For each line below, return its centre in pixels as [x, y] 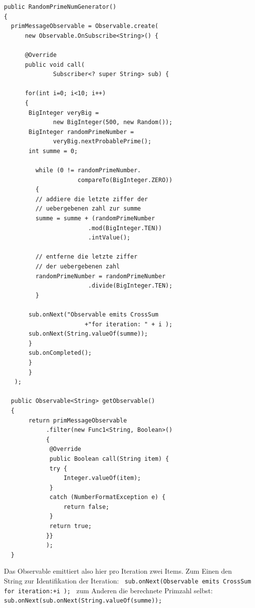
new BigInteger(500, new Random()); [113, 122]
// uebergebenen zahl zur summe [88, 209]
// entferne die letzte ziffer [87, 257]
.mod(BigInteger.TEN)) [125, 228]
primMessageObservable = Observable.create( [85, 26]
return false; [86, 507]
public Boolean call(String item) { [109, 459]
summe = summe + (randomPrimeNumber [95, 219]
